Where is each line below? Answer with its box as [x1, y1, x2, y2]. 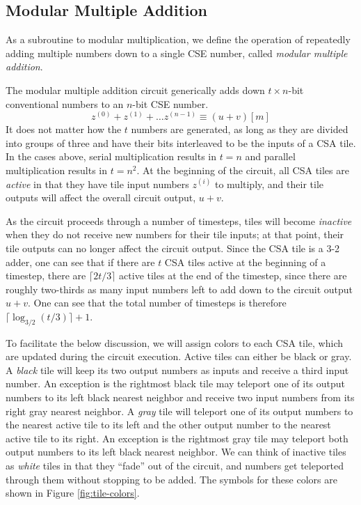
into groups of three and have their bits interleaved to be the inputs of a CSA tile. [6, 135, 356, 150]
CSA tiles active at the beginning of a [164, 254, 326, 269]
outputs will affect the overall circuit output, [6, 190, 196, 205]
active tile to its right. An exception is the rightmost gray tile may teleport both [6, 430, 348, 445]
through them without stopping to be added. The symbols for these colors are [6, 472, 337, 486]
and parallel [245, 149, 296, 164]
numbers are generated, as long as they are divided [131, 122, 348, 137]
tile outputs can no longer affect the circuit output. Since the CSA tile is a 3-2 [6, 240, 340, 255]
